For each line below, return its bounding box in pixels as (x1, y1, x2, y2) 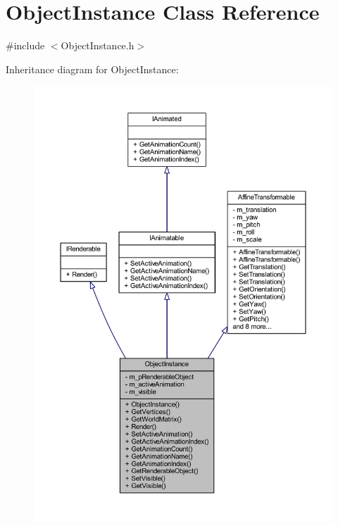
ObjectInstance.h (61, 38, 134, 53)
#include (6, 38, 45, 53)
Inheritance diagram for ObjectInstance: (6, 61, 179, 76)
